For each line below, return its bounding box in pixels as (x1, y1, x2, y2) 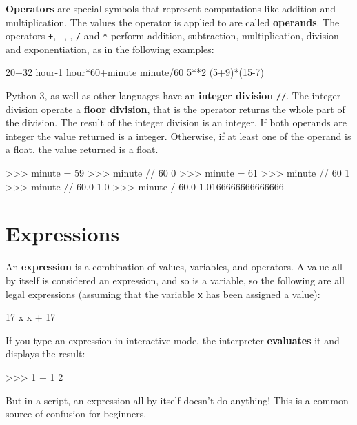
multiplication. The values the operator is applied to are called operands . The (6, 14, 340, 29)
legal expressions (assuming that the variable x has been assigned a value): (6, 286, 320, 301)
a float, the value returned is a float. (6, 142, 159, 157)
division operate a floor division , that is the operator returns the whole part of (6, 101, 345, 116)
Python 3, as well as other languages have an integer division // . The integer (6, 88, 341, 103)
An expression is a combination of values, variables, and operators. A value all (6, 259, 343, 274)
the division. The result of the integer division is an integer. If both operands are (6, 115, 347, 130)
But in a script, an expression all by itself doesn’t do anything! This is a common (6, 393, 349, 407)
